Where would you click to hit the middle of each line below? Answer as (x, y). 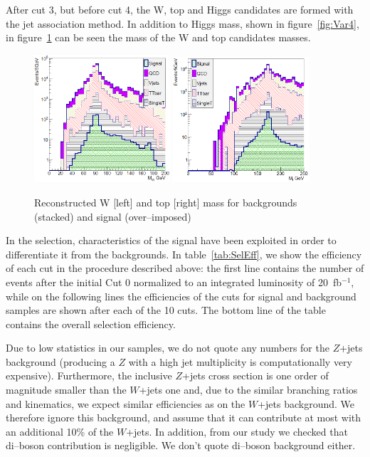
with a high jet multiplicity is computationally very (240, 361)
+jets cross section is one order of (255, 375)
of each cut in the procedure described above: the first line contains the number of (185, 268)
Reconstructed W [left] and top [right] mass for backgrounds (166, 202)
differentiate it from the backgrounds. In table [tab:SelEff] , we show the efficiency (184, 254)
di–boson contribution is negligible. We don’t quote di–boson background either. (181, 445)
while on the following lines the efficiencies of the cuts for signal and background (181, 296)
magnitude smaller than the (66, 390)
